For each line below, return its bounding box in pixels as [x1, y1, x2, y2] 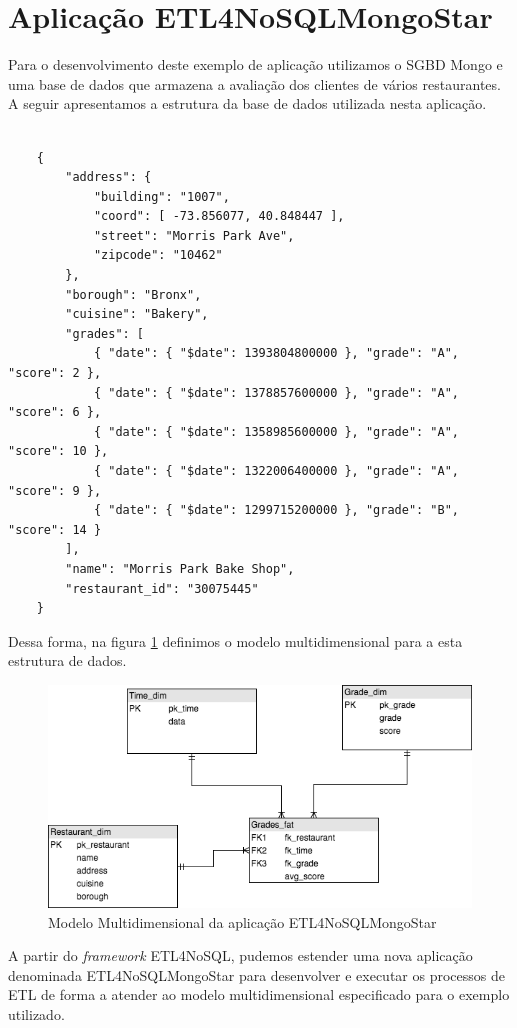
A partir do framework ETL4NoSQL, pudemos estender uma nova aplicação [8, 945, 473, 966]
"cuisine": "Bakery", [65, 307, 209, 322]
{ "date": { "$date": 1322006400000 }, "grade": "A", [93, 464, 460, 478]
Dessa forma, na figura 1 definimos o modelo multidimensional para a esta [8, 630, 463, 651]
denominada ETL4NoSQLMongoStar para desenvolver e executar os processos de [8, 964, 505, 985]
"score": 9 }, [8, 483, 102, 498]
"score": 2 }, [8, 366, 102, 381]
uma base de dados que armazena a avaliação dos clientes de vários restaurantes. [8, 73, 501, 94]
